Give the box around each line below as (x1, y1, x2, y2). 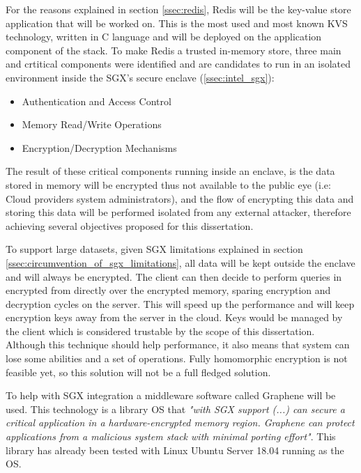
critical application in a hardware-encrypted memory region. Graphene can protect (6, 415, 355, 430)
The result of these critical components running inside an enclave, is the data (6, 164, 335, 178)
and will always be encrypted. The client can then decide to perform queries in (6, 269, 342, 284)
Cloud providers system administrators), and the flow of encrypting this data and (6, 191, 354, 206)
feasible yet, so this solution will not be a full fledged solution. (6, 364, 271, 379)
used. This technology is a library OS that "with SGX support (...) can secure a (6, 401, 345, 416)
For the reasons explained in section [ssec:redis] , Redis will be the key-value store (6, 2, 351, 16)
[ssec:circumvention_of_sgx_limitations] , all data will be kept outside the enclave (6, 255, 355, 270)
